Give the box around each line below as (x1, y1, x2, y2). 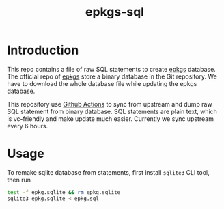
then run (7, 176, 31, 184)
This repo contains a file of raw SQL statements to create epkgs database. (7, 65, 216, 73)
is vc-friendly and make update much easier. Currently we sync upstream (7, 114, 214, 123)
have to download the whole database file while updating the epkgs (7, 79, 197, 87)
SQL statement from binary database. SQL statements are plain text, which (7, 107, 217, 115)
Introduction (7, 42, 79, 58)
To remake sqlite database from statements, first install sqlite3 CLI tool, (7, 168, 210, 176)
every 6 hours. (7, 122, 48, 130)
